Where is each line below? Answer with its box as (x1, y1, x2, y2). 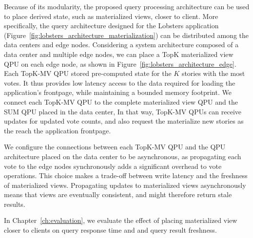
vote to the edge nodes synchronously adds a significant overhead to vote (4, 161, 222, 171)
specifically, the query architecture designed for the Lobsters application (4, 20, 219, 31)
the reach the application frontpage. (4, 125, 111, 135)
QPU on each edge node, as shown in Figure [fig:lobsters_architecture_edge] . (4, 58, 236, 69)
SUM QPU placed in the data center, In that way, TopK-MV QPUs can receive (4, 106, 242, 116)
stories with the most (181, 68, 245, 78)
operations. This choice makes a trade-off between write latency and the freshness (4, 170, 248, 181)
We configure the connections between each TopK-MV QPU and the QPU (4, 142, 226, 152)
